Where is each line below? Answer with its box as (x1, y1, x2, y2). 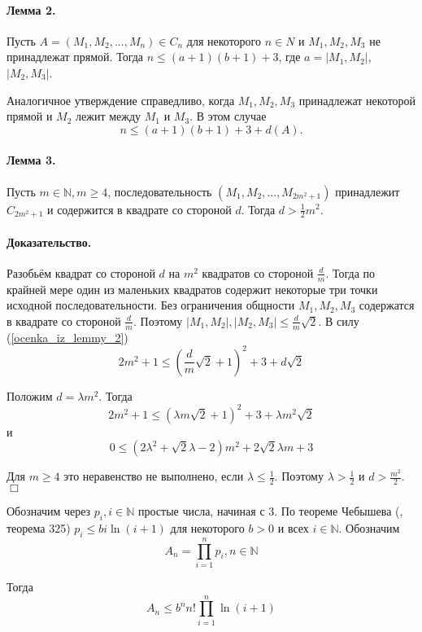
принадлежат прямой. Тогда (7, 48, 144, 65)
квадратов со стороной (202, 264, 314, 281)
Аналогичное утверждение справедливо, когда (7, 91, 235, 108)
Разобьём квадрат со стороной (7, 264, 155, 281)
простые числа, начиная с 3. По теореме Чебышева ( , (137, 503, 403, 520)
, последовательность (107, 182, 212, 200)
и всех (277, 520, 309, 537)
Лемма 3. (7, 151, 56, 169)
